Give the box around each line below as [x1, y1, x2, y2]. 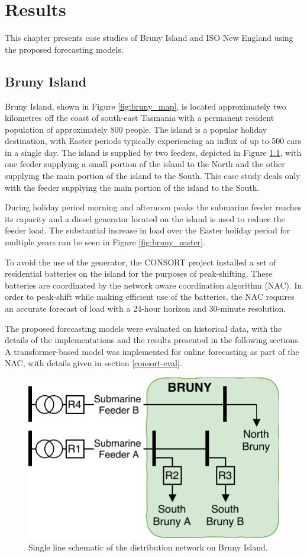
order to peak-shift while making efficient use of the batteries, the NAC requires [5, 290, 295, 303]
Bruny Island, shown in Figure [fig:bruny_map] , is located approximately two [5, 100, 286, 112]
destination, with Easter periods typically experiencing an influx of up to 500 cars [5, 135, 302, 147]
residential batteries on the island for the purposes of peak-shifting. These [5, 267, 273, 280]
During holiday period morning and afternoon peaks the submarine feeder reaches [5, 201, 302, 213]
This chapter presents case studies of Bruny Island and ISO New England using [5, 31, 293, 44]
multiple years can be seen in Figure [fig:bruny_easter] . [5, 236, 205, 248]
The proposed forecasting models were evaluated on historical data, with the [5, 322, 282, 334]
